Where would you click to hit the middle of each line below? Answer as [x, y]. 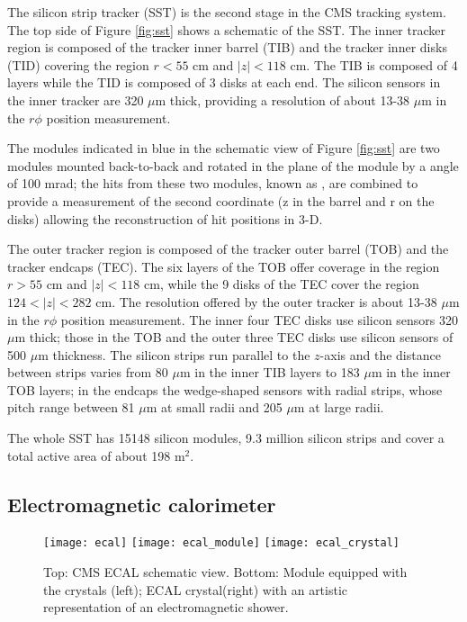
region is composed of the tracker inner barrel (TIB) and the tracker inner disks [227, 47]
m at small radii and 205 [214, 407]
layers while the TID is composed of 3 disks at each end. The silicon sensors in [224, 82]
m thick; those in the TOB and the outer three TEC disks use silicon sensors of [234, 337]
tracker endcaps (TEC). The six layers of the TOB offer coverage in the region [224, 266]
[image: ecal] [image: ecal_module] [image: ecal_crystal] [221, 543]
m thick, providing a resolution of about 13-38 [283, 99]
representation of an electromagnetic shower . [166, 607]
